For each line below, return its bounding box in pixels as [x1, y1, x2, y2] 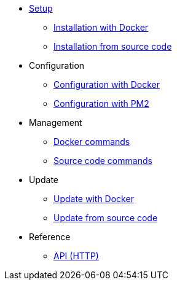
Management [29, 117, 82, 128]
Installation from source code [53, 41, 172, 52]
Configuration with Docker [53, 79, 160, 90]
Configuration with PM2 [53, 98, 149, 109]
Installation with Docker [53, 22, 149, 33]
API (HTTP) [53, 251, 99, 261]
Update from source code [53, 213, 158, 223]
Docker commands [53, 136, 130, 147]
